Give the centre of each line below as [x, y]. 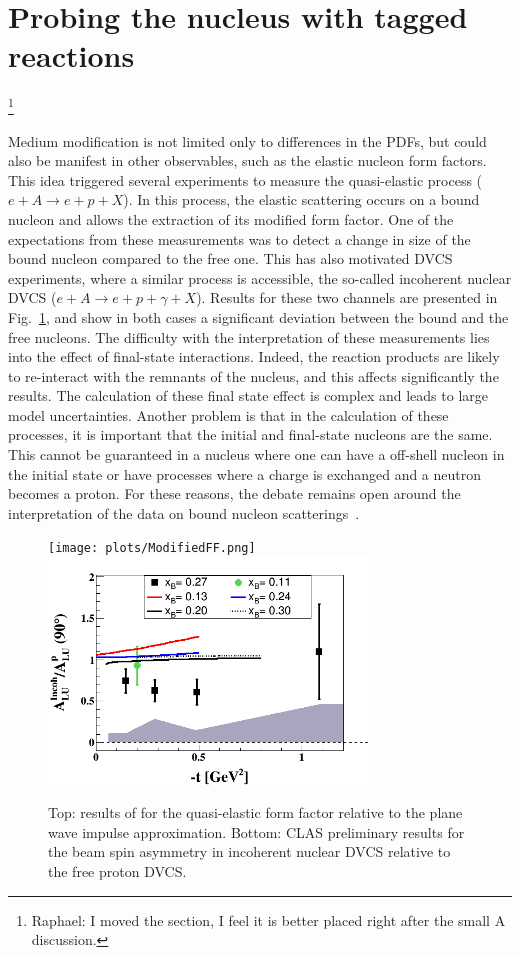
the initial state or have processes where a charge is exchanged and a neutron [245, 473]
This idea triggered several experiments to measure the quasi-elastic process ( [245, 179]
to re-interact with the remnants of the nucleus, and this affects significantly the [253, 375]
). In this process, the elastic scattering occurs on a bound [301, 199]
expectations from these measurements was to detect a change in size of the [239, 238]
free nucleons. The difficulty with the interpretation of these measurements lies [249, 336]
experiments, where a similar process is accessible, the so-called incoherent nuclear [260, 277]
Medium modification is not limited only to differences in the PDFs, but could [247, 140]
